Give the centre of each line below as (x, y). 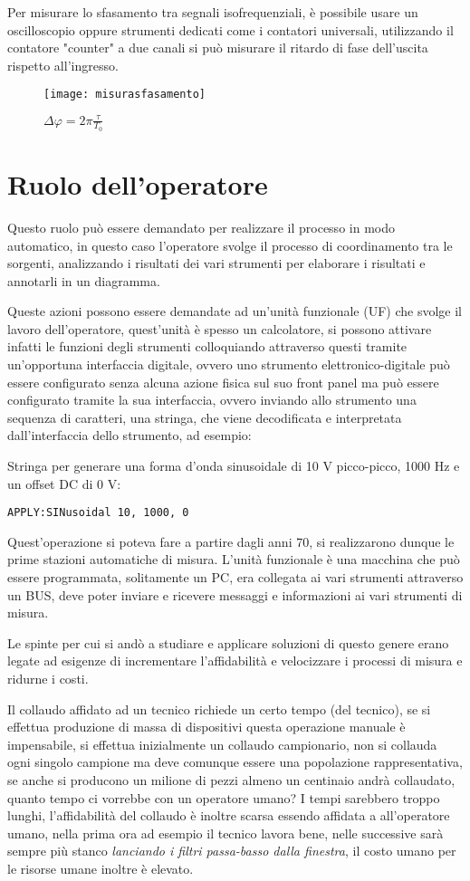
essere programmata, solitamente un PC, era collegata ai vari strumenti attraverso (235, 577)
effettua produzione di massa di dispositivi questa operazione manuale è (206, 727)
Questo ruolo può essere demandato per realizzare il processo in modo (201, 227)
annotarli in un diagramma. (84, 280)
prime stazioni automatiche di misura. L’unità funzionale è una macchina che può (234, 559)
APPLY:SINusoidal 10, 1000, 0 (98, 513)
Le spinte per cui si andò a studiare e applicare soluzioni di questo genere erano (228, 642)
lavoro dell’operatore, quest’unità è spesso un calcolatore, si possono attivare (220, 328)
